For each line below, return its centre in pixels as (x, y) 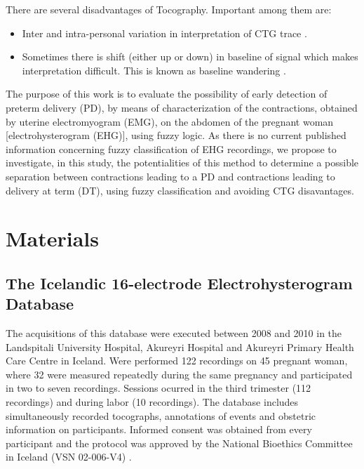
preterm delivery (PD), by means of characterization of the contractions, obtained (182, 107)
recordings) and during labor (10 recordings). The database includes (152, 402)
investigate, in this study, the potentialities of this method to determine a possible (182, 163)
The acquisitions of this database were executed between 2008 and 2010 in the (174, 333)
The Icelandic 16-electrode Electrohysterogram (179, 283)
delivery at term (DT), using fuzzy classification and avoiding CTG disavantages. (180, 190)
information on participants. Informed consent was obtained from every (159, 429)
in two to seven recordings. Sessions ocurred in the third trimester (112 (159, 388)
